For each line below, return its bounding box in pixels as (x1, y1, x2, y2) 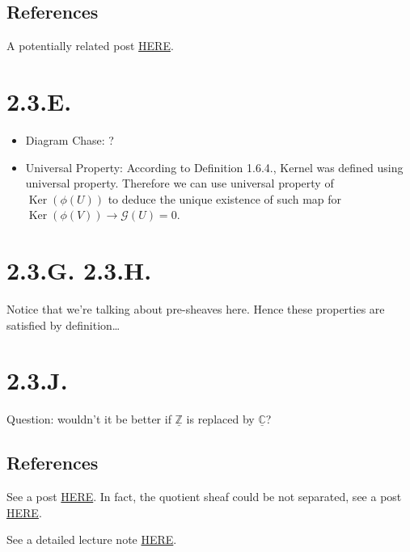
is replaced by (186, 411, 255, 428)
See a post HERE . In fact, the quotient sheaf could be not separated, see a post (6, 488, 402, 505)
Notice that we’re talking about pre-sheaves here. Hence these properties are (6, 301, 385, 318)
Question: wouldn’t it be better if (6, 411, 171, 428)
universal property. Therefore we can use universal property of (25, 175, 334, 192)
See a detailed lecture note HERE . (6, 531, 177, 548)
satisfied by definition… (6, 316, 120, 333)
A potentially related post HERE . (6, 37, 174, 54)
